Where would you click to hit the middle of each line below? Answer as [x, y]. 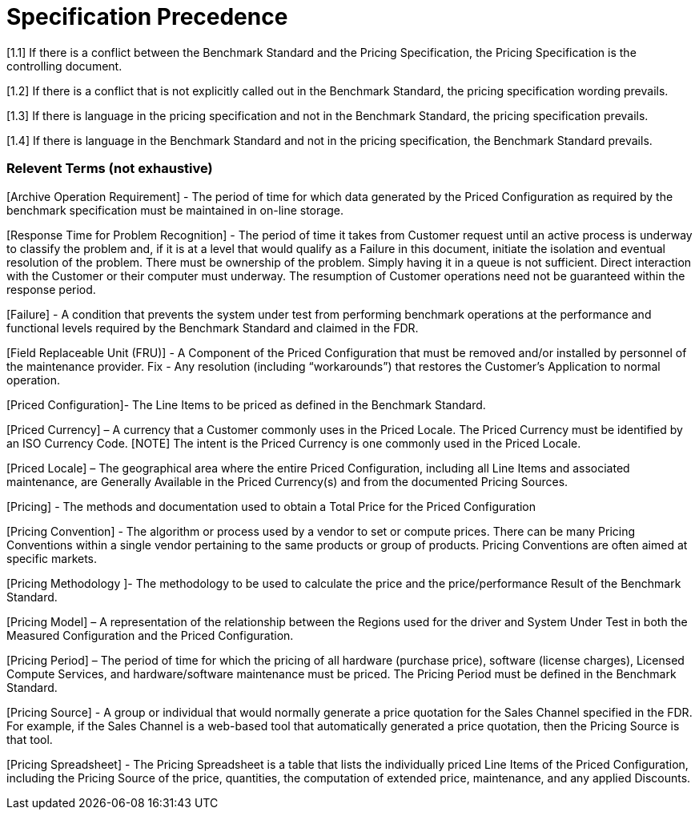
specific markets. [52, 558]
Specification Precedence [147, 17]
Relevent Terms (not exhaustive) [110, 169]
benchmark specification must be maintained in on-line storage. [175, 210]
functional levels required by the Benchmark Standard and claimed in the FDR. [213, 328]
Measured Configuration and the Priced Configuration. [150, 635]
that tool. [30, 739]
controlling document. [64, 66]
